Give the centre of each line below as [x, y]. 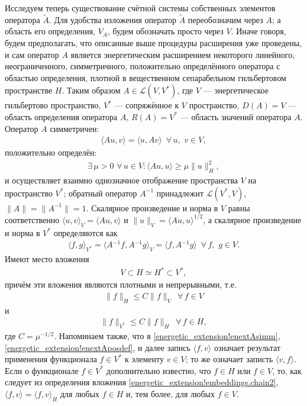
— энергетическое [236, 90]
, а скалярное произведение [252, 219]
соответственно [32, 219]
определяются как [85, 232]
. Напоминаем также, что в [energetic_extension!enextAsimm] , [167, 336]
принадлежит [180, 193]
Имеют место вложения [47, 259]
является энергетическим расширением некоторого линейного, [183, 54]
